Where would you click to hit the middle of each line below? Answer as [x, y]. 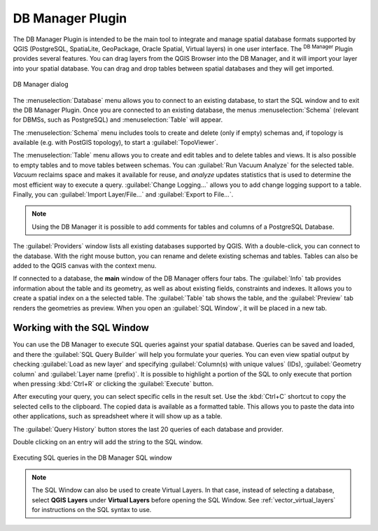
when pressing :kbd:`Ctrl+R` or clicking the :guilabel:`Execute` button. [113, 384]
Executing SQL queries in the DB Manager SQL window [92, 458]
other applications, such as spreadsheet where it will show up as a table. [118, 416]
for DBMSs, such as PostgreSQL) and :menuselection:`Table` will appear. [118, 120]
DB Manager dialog [41, 85]
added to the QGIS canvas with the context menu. [85, 265]
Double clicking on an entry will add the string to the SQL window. [108, 441]
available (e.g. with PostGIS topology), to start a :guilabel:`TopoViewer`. [115, 143]
